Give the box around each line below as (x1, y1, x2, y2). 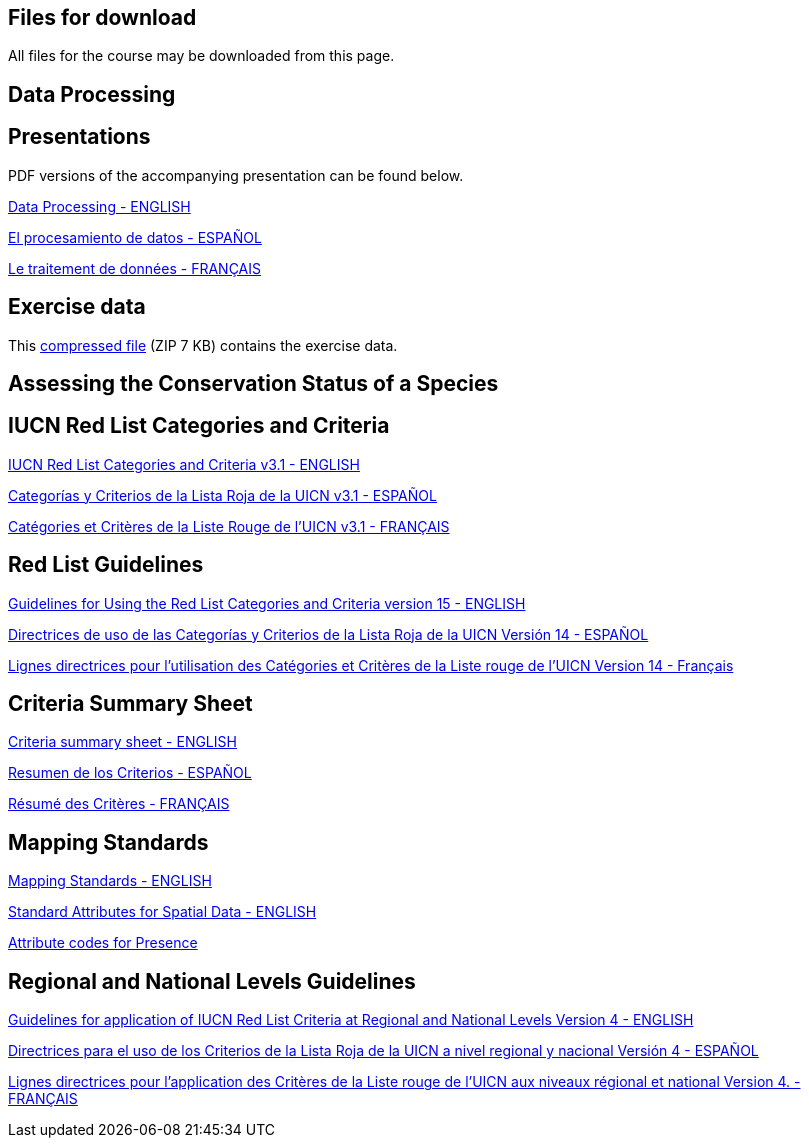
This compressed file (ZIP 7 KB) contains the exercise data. (8, 336, 398, 354)
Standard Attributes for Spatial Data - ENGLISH (8, 903, 317, 921)
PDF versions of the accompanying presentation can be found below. (8, 166, 464, 184)
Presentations (8, 124, 151, 150)
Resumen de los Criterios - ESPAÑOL (8, 764, 252, 782)
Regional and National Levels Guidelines (8, 968, 416, 994)
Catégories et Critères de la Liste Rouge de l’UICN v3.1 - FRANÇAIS (8, 517, 450, 535)
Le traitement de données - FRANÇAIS (8, 259, 261, 277)
